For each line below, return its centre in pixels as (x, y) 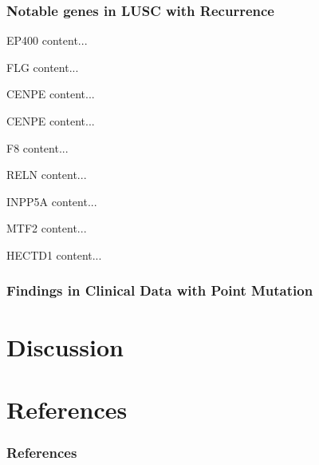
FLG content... (43, 67)
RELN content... (47, 175)
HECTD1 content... (54, 254)
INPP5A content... (52, 201)
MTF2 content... (47, 228)
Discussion (65, 346)
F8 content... (37, 147)
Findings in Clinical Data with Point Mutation (160, 290)
